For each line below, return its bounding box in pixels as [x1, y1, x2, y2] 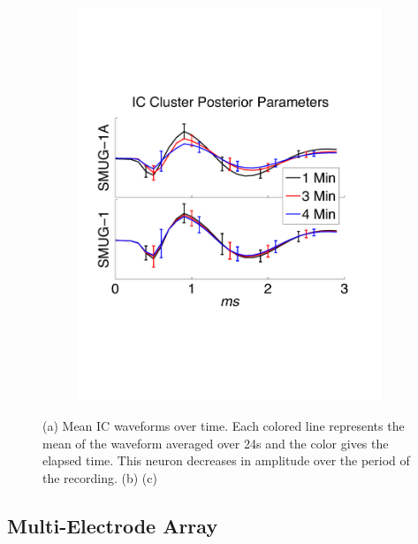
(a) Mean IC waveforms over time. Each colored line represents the [42, 416, 405, 434]
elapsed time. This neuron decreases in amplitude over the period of [42, 451, 410, 470]
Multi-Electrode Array [7, 511, 218, 539]
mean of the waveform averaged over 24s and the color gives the [42, 433, 389, 452]
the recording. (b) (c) [42, 468, 157, 487]
